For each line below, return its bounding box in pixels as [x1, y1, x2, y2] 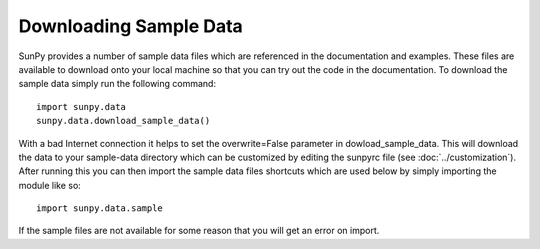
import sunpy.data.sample [36, 203, 164, 214]
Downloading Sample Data [18, 15, 244, 37]
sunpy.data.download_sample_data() [36, 115, 211, 127]
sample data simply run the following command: [18, 78, 217, 90]
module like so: [18, 179, 82, 191]
